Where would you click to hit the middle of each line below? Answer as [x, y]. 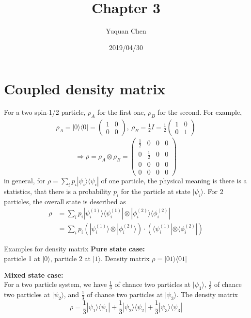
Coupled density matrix [85, 89]
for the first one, [122, 112]
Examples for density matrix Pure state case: [74, 249]
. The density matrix [207, 294]
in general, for [25, 180]
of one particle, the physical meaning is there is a [174, 180]
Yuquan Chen [126, 31]
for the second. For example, [200, 112]
